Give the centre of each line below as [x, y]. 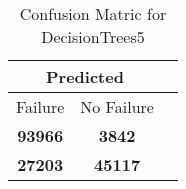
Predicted [85, 76]
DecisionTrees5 [93, 36]
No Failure [117, 106]
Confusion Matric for [93, 13]
